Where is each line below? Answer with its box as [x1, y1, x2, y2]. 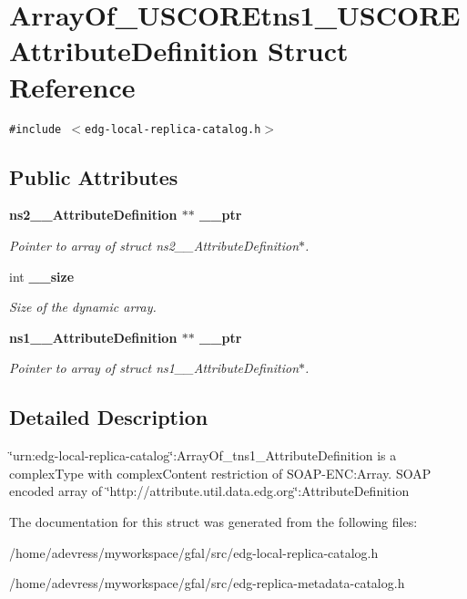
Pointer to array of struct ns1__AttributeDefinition [9, 358, 299, 377]
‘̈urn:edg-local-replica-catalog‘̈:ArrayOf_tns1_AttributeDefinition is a [9, 446, 397, 465]
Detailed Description [9, 403, 208, 431]
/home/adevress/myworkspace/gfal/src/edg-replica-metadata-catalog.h [9, 573, 405, 593]
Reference [9, 67, 136, 105]
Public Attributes [9, 162, 178, 191]
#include [9, 122, 62, 136]
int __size [9, 266, 75, 285]
